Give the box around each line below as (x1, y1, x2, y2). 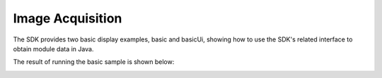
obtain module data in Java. (13, 44, 94, 53)
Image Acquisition (13, 11, 122, 26)
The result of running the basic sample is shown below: (13, 58, 175, 66)
